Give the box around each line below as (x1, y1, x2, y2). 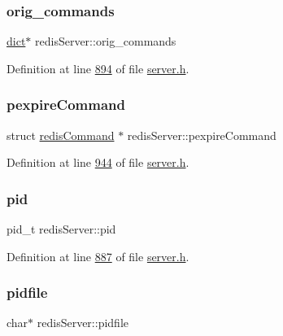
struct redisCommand (7, 126, 115, 143)
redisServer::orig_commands (35, 33, 176, 50)
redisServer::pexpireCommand (127, 126, 276, 143)
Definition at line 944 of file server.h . (7, 154, 189, 171)
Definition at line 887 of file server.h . (7, 247, 189, 264)
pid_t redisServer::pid (7, 220, 116, 238)
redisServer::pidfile (37, 314, 128, 331)
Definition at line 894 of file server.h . (7, 59, 189, 76)
